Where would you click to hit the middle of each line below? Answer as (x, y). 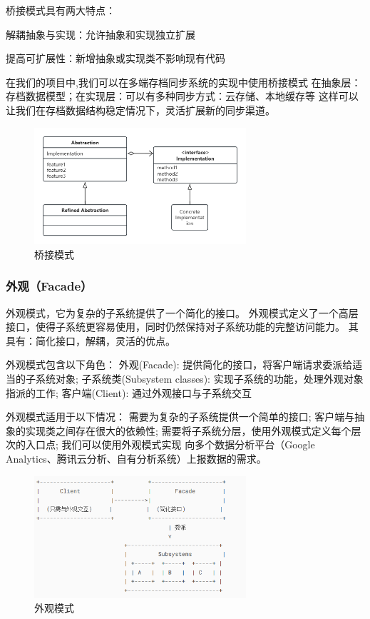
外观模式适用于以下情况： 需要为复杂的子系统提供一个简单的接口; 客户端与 (180, 417)
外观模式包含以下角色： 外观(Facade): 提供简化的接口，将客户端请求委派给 (179, 364)
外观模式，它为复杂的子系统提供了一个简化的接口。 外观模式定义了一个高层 (182, 312)
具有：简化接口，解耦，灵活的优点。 (91, 340)
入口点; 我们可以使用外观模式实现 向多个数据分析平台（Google (170, 444)
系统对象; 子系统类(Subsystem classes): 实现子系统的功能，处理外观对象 (199, 378)
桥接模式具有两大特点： (61, 10)
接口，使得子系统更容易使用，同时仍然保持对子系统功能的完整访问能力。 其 (182, 327)
